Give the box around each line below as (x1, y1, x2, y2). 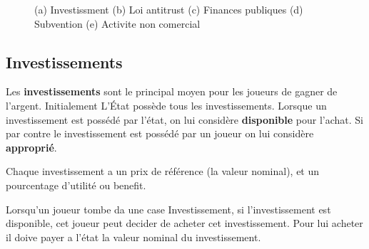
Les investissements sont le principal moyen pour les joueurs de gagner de (6, 84, 338, 99)
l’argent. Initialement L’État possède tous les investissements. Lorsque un (6, 97, 327, 112)
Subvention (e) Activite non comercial (34, 16, 201, 31)
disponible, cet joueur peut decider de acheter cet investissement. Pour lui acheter (6, 216, 363, 231)
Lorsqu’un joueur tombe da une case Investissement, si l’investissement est (6, 201, 331, 216)
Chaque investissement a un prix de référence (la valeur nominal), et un (6, 164, 320, 179)
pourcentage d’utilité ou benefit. (6, 177, 146, 192)
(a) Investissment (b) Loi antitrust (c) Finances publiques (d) (34, 2, 303, 16)
